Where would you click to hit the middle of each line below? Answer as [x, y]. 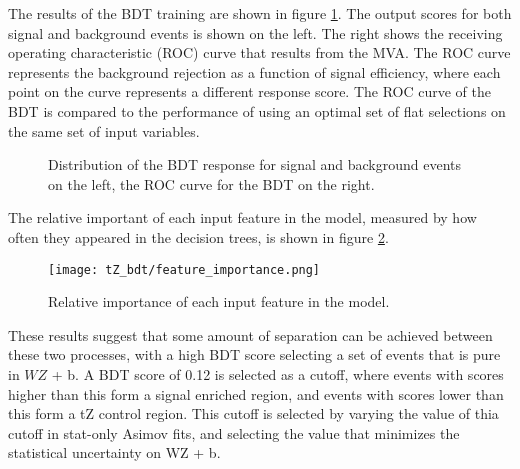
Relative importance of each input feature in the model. [219, 301]
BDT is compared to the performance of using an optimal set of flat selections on [257, 110]
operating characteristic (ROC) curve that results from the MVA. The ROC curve [259, 52]
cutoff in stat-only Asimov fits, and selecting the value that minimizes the [234, 432]
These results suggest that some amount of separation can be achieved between [250, 334]
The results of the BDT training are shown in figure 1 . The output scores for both [260, 13]
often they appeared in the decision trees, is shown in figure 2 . [198, 236]
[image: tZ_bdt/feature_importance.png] [184, 269]
